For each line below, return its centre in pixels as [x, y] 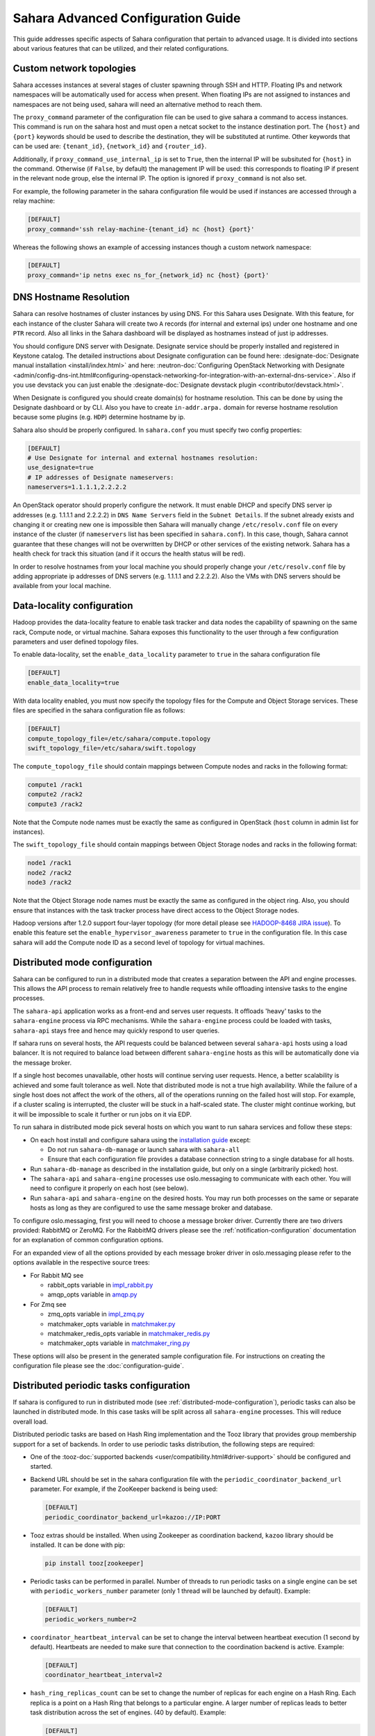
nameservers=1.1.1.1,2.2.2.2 [77, 487]
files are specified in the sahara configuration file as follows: [99, 710]
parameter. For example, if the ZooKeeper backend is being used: [124, 1489]
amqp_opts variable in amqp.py [92, 1294]
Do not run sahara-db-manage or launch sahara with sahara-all [144, 1149]
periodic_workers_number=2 [91, 1619]
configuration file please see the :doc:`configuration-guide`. [98, 1366]
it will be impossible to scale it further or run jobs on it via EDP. [102, 1114]
